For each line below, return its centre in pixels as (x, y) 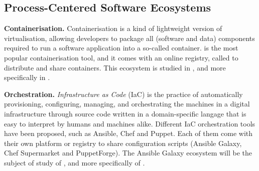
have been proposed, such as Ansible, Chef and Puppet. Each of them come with (128, 133)
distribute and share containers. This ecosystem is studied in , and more (115, 67)
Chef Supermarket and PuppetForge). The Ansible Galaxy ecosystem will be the (128, 153)
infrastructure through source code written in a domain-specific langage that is (125, 113)
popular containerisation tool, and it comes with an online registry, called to (121, 57)
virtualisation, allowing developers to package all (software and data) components (129, 38)
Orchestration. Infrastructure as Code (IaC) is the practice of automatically (123, 94)
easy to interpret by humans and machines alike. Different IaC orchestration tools (130, 123)
